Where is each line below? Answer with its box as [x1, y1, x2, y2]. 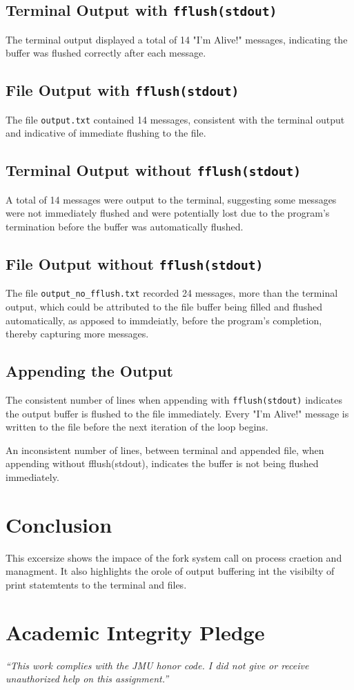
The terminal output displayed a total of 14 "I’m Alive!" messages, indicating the [6, 32, 348, 46]
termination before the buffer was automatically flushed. [6, 219, 244, 233]
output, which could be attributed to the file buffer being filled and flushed [6, 299, 323, 313]
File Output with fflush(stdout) [6, 79, 239, 101]
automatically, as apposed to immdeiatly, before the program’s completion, [6, 313, 322, 327]
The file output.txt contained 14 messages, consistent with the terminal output [6, 112, 345, 126]
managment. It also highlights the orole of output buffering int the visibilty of [6, 564, 335, 578]
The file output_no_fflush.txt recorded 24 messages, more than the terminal [6, 286, 338, 300]
